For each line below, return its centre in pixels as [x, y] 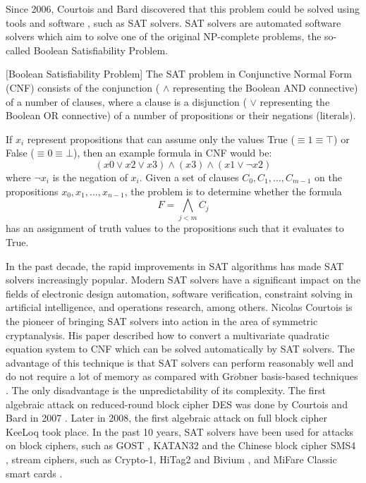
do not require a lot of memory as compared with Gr [120, 376]
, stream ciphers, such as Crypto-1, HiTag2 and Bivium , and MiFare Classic [171, 459]
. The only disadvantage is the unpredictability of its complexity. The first [166, 390]
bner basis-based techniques [298, 376]
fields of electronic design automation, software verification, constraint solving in [179, 293]
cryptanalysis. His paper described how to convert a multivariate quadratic [167, 335]
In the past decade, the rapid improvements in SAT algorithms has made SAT [175, 265]
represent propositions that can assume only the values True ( [161, 139]
